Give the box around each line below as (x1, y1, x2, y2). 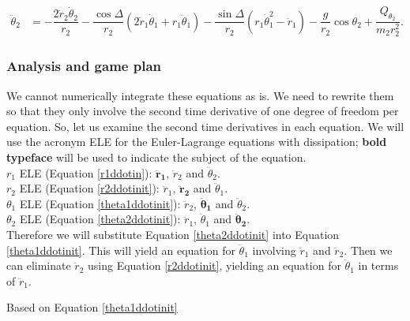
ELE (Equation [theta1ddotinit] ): (19, 195, 181, 211)
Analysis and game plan (6, 56, 162, 76)
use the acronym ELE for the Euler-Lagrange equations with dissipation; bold (6, 133, 387, 150)
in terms (358, 257, 399, 274)
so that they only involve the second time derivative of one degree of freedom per (6, 103, 399, 119)
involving (252, 241, 296, 258)
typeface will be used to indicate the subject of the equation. (6, 148, 307, 165)
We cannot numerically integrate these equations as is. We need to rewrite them (6, 87, 394, 103)
